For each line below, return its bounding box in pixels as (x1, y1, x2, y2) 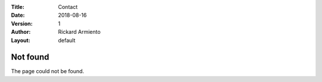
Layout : (11, 36, 31, 44)
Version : (11, 20, 33, 27)
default (58, 36, 76, 44)
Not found (11, 52, 49, 62)
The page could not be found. (11, 68, 85, 75)
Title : (11, 4, 25, 10)
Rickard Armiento (58, 29, 101, 36)
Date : (11, 12, 25, 19)
